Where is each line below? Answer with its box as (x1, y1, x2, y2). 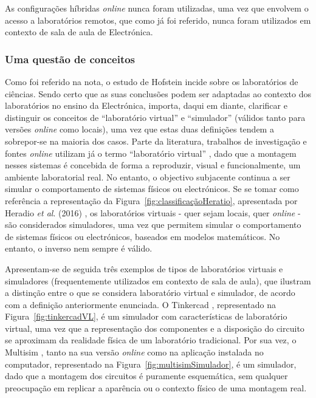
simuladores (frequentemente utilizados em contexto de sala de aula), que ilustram (5, 274, 311, 287)
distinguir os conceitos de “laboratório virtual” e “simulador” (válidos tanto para (5, 111, 306, 123)
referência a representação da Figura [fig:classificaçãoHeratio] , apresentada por (5, 194, 298, 207)
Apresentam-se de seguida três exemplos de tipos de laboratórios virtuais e (5, 262, 283, 275)
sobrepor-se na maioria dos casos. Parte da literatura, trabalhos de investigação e (5, 134, 307, 147)
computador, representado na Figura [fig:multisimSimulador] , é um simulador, (5, 357, 297, 370)
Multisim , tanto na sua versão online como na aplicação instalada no (5, 346, 264, 359)
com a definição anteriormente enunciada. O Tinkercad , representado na (5, 298, 276, 311)
